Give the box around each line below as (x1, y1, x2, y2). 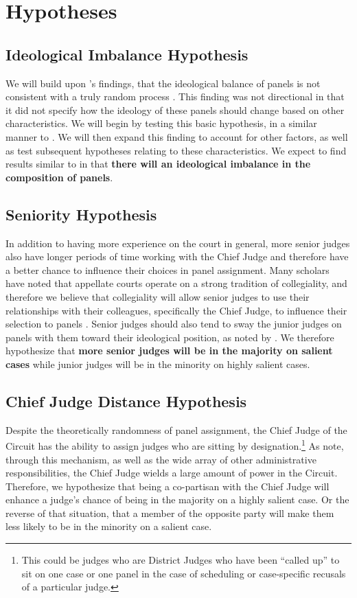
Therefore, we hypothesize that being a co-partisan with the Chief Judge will (5, 479, 330, 493)
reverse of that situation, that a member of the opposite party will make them (5, 505, 334, 520)
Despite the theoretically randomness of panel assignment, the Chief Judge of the (5, 422, 347, 437)
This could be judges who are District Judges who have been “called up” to (21, 553, 340, 567)
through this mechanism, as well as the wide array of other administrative (5, 452, 316, 466)
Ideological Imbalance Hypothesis (5, 43, 249, 65)
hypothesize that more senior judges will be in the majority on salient (5, 343, 333, 358)
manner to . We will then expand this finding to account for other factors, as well (5, 129, 348, 143)
